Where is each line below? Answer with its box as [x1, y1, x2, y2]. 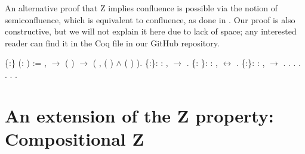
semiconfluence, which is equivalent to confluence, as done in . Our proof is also [5, 13, 295, 26]
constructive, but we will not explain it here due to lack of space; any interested [5, 25, 297, 37]
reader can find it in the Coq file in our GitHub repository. [5, 36, 220, 49]
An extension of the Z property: [5, 103, 274, 127]
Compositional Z [5, 126, 144, 150]
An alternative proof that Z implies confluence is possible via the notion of [5, 2, 278, 14]
